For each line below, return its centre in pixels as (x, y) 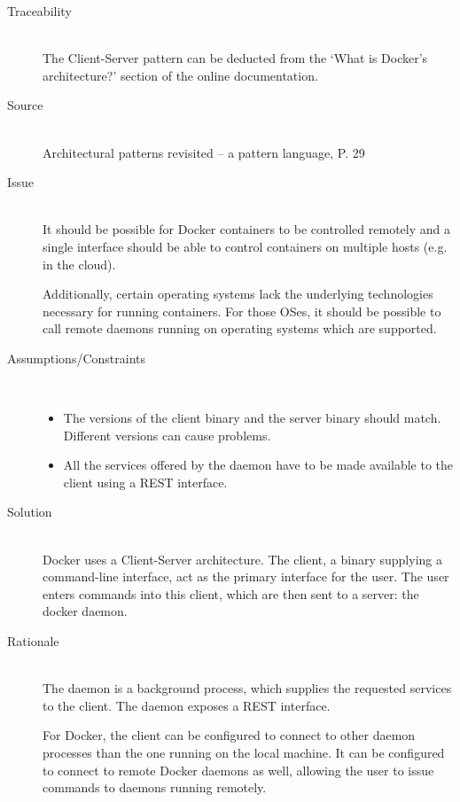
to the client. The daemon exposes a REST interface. (187, 705)
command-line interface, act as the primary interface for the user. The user (246, 576)
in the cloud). (79, 264)
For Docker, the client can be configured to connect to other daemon (229, 735)
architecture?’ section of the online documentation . (180, 75)
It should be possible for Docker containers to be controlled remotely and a (246, 229)
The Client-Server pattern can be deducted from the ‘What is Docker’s (235, 58)
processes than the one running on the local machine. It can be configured (244, 752)
